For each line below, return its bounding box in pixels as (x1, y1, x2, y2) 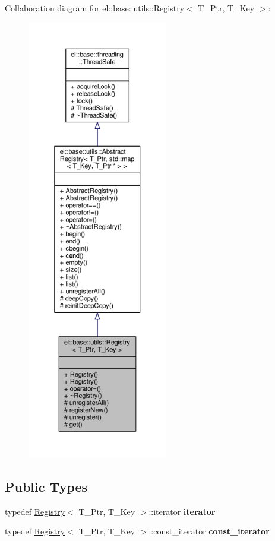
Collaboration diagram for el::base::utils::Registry (5, 2, 185, 14)
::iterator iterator (148, 505, 216, 517)
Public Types (5, 477, 88, 495)
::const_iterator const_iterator (148, 525, 270, 537)
